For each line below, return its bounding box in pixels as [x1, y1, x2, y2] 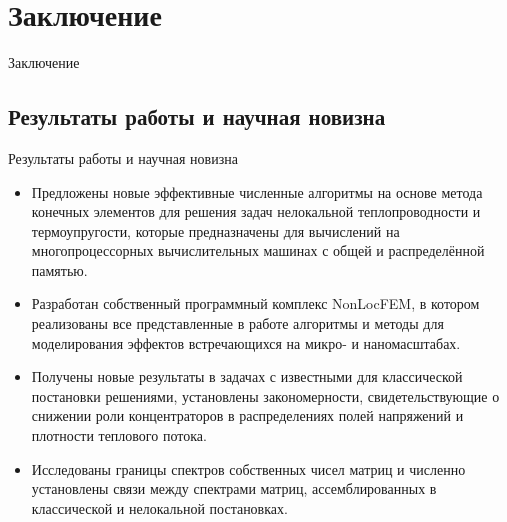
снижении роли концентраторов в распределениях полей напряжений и [31, 405, 464, 426]
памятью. [31, 259, 88, 280]
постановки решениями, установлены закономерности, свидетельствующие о [31, 385, 500, 406]
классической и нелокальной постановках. [31, 497, 288, 518]
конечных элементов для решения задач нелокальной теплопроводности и [31, 201, 481, 222]
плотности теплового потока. [31, 425, 207, 446]
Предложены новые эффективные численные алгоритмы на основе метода [31, 181, 483, 202]
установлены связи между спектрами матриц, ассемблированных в [31, 478, 437, 499]
